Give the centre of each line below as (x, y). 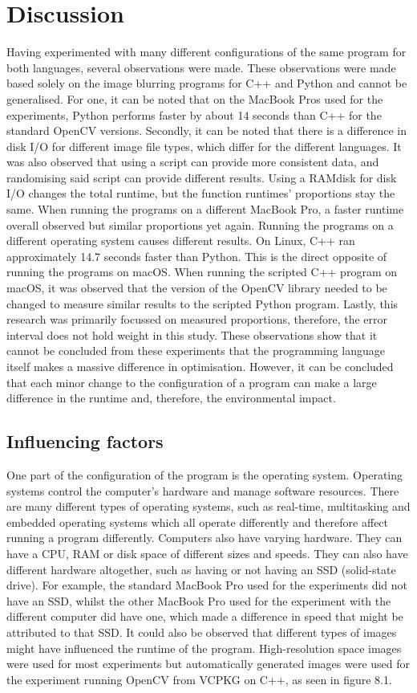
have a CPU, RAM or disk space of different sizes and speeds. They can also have (207, 553)
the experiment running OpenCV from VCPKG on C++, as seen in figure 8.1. (199, 679)
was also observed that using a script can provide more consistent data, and (193, 162)
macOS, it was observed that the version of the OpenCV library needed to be (197, 288)
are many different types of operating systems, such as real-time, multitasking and (208, 506)
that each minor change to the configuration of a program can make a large (192, 382)
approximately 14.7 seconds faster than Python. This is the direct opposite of (197, 256)
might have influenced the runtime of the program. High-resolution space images (204, 648)
